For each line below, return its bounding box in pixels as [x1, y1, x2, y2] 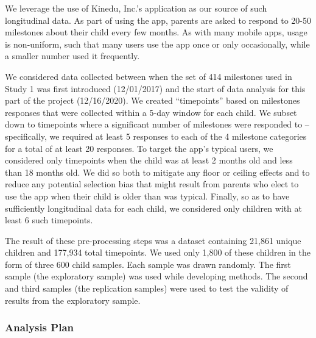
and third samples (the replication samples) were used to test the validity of [5, 282, 289, 295]
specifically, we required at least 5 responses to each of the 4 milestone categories [5, 129, 307, 142]
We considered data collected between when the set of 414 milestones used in [5, 70, 292, 82]
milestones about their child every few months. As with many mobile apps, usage [5, 26, 307, 38]
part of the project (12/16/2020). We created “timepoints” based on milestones [5, 94, 300, 107]
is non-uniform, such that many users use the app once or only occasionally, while [5, 37, 310, 50]
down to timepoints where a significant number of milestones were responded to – [5, 118, 309, 131]
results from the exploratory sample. [5, 293, 141, 306]
